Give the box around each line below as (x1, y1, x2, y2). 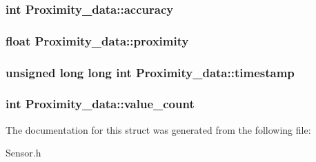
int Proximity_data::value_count (6, 95, 195, 112)
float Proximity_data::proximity (6, 32, 189, 49)
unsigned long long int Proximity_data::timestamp (6, 63, 295, 81)
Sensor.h (6, 145, 41, 160)
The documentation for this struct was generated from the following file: (6, 122, 311, 136)
